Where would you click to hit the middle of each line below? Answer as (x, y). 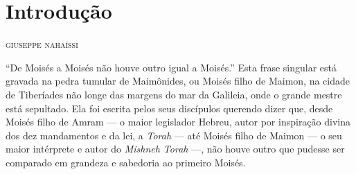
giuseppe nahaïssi (42, 44)
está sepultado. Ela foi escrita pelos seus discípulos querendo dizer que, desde (169, 108)
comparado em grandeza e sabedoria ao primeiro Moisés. (126, 162)
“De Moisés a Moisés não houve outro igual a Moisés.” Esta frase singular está (171, 67)
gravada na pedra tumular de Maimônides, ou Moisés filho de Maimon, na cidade (178, 81)
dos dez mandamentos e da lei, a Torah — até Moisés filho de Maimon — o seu (174, 135)
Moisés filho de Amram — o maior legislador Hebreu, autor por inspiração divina (178, 122)
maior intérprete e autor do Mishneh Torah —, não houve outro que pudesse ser (175, 149)
